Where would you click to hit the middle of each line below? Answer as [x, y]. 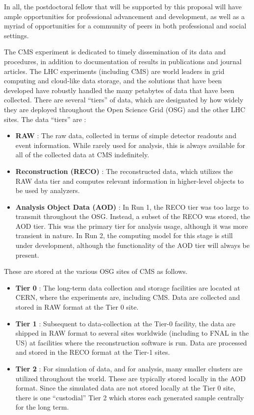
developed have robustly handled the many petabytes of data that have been [119, 90]
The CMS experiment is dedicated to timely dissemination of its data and [115, 52]
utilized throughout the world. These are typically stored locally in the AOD [130, 378]
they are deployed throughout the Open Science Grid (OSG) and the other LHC [125, 109]
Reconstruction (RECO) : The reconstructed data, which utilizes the [124, 171]
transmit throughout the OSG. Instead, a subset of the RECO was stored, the [133, 216]
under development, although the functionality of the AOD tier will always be [132, 245]
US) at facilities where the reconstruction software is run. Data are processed [131, 342]
